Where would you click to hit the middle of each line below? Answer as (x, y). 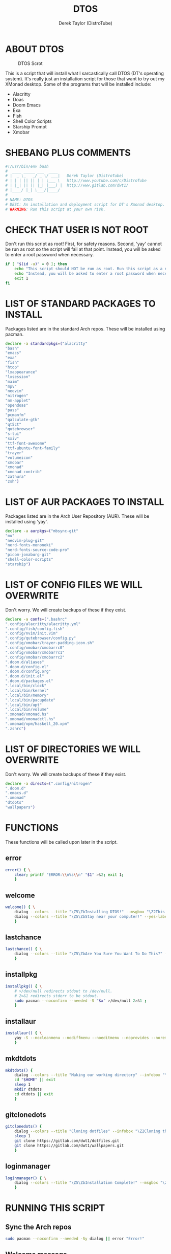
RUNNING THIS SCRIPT (55, 1208)
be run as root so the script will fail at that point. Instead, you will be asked (83, 249)
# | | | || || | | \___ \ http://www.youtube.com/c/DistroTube (76, 181)
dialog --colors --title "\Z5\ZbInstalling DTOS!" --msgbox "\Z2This (90, 912)
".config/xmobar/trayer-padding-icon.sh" (50, 643)
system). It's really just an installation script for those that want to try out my (85, 79)
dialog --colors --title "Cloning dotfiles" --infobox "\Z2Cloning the (92, 1131)
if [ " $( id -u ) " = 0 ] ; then (36, 264)
